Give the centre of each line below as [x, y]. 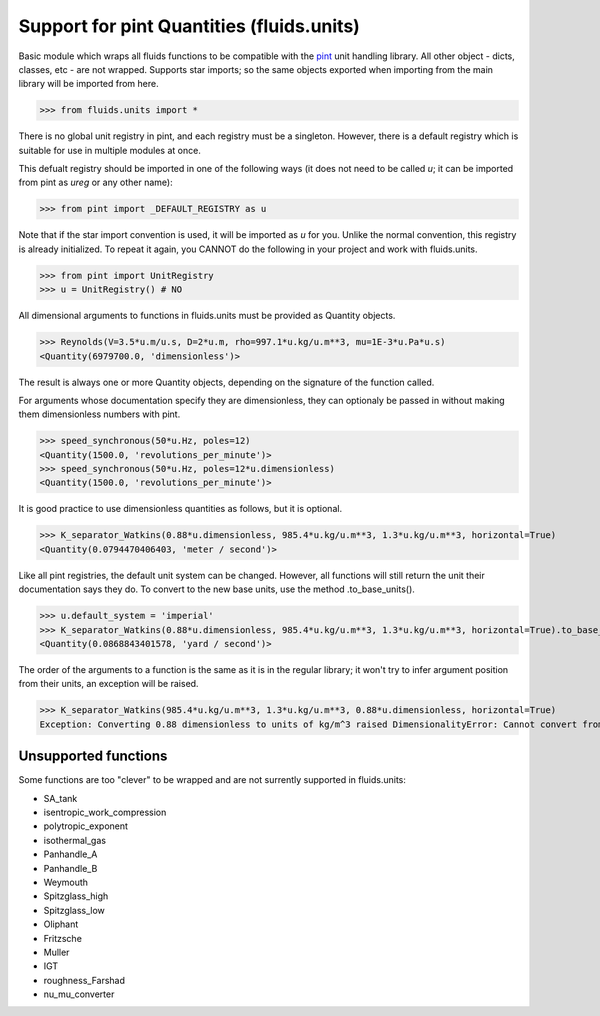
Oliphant [61, 924]
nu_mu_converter [79, 994]
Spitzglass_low [74, 910]
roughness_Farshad [84, 980]
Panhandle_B [70, 868]
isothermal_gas [75, 840]
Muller [56, 952]
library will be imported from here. [88, 84]
